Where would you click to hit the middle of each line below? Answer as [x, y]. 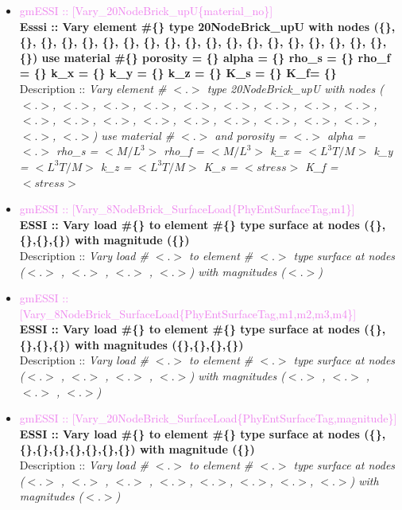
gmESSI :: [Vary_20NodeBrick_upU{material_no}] [146, 10]
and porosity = [251, 135]
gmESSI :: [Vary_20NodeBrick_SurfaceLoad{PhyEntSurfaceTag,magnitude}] [208, 418]
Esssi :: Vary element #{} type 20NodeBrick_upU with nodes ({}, [207, 26]
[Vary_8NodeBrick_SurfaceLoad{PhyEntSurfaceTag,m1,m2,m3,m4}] [188, 313]
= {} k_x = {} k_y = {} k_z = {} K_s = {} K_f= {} [178, 73]
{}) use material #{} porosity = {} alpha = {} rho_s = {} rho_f [205, 57]
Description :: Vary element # [93, 88]
